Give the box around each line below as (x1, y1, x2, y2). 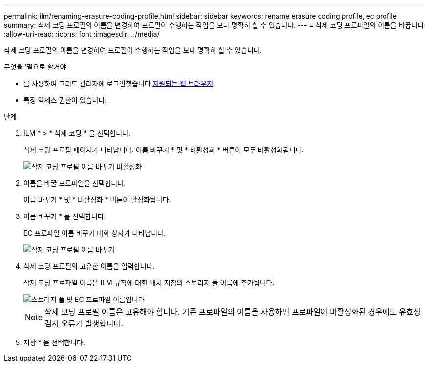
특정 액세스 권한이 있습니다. (23, 96, 107, 104)
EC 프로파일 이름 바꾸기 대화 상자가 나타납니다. (23, 229, 166, 237)
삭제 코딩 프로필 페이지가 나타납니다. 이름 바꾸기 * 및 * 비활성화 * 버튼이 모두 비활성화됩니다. (23, 146, 304, 154)
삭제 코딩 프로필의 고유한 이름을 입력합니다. (23, 262, 155, 270)
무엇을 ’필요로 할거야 (4, 63, 66, 71)
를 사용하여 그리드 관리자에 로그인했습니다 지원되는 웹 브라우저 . (23, 79, 215, 87)
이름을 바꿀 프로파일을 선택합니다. (23, 179, 126, 187)
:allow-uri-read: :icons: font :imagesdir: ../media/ (4, 30, 160, 38)
